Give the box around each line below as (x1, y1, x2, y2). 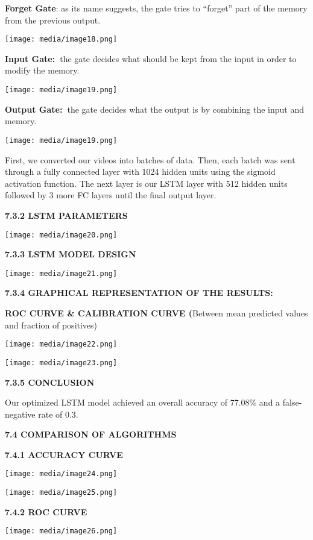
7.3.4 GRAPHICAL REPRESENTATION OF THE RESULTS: (5, 286, 273, 299)
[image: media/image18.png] (5, 35, 118, 44)
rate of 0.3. (38, 407, 78, 420)
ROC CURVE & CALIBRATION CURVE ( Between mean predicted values (5, 307, 308, 319)
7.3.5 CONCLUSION (5, 375, 95, 388)
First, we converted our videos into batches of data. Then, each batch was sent (5, 153, 296, 166)
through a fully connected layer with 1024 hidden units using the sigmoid (5, 165, 276, 178)
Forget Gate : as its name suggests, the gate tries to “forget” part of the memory (5, 2, 308, 14)
